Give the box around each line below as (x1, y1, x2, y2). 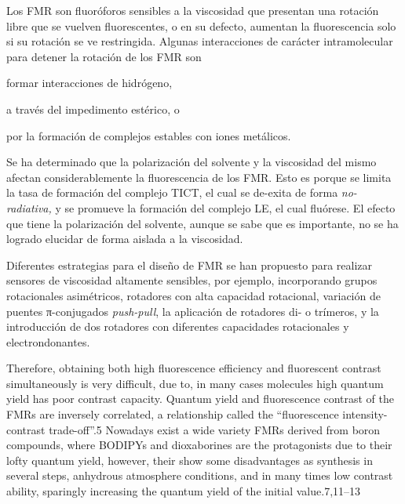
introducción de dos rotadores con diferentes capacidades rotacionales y (6, 318, 349, 335)
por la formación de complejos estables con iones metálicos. (6, 127, 291, 143)
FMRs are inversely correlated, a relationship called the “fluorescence (6, 406, 339, 422)
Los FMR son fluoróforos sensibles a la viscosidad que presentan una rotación (6, 2, 379, 18)
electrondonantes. (6, 333, 90, 350)
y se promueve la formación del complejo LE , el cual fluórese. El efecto (55, 199, 396, 216)
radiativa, (6, 199, 52, 216)
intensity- (342, 406, 388, 422)
